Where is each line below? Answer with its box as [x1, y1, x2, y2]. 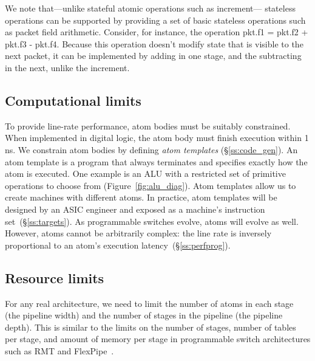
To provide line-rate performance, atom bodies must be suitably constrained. [5, 119, 291, 132]
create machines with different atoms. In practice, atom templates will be [5, 191, 277, 204]
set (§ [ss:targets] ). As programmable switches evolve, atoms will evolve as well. [5, 215, 299, 227]
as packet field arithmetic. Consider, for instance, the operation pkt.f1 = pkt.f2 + [5, 26, 308, 38]
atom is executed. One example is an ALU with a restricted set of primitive [5, 167, 286, 180]
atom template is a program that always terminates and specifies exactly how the [5, 155, 308, 168]
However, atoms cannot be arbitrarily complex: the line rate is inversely [5, 227, 272, 239]
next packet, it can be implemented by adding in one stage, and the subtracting [5, 49, 302, 62]
